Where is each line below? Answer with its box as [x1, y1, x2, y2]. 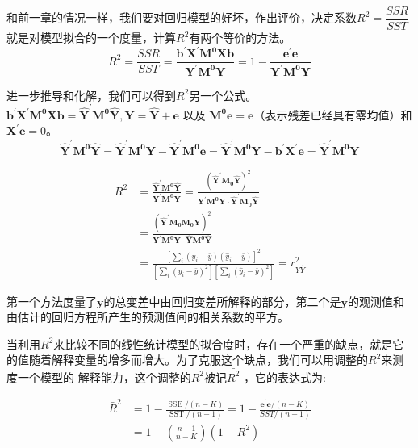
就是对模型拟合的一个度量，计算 [6, 29, 176, 46]
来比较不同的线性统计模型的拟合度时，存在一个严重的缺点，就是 [53, 335, 393, 352]
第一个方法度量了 [6, 292, 97, 309]
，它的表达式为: [243, 368, 326, 385]
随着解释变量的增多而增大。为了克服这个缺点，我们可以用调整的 [28, 351, 368, 368]
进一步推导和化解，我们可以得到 [6, 86, 176, 103]
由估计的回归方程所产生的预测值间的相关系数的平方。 [6, 308, 289, 325]
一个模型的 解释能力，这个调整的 [17, 368, 191, 385]
